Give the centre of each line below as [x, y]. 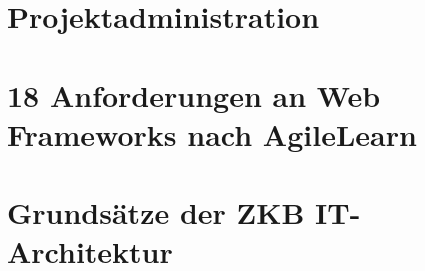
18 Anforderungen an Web [194, 94]
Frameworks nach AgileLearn [212, 133]
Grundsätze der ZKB [156, 212]
